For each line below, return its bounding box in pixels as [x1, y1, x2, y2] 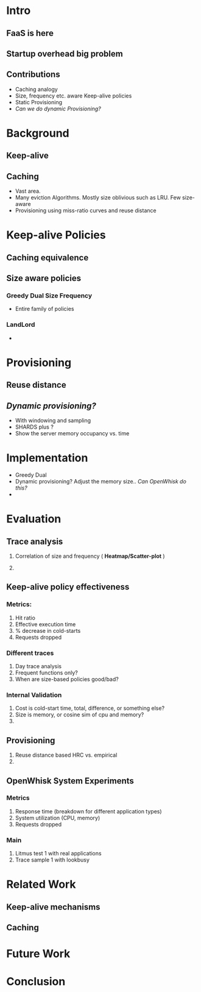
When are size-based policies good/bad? [15, 676, 119, 683]
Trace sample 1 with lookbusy [15, 856, 90, 863]
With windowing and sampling [15, 417, 91, 424]
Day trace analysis [15, 663, 62, 670]
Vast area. [15, 187, 41, 195]
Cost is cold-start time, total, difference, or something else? [15, 705, 165, 712]
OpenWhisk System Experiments [6, 776, 134, 786]
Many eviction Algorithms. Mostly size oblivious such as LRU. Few [15, 194, 181, 201]
